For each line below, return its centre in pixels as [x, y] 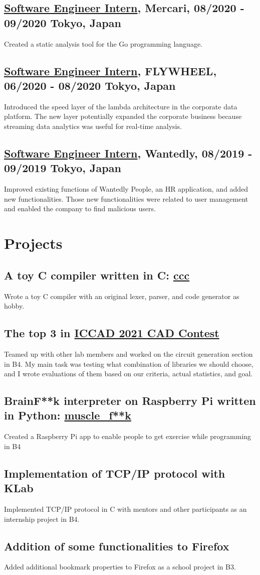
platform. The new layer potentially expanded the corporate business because [123, 116]
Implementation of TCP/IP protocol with [115, 473]
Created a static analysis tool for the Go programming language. [103, 43]
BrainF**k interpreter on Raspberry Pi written [130, 401]
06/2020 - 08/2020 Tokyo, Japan [90, 85]
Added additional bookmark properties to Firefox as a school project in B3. [120, 567]
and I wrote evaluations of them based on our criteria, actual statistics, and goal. [128, 374]
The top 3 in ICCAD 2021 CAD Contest [112, 333]
